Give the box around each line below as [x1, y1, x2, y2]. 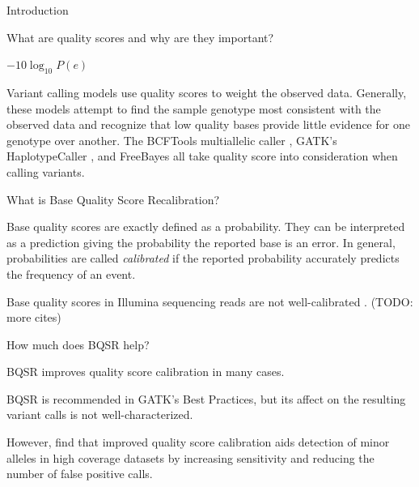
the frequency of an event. [6, 265, 136, 282]
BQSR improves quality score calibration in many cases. [6, 363, 285, 380]
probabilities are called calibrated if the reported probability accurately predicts [6, 250, 400, 267]
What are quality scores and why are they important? [6, 28, 274, 45]
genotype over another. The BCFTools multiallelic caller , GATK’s [6, 131, 337, 148]
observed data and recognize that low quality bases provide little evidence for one [6, 116, 410, 133]
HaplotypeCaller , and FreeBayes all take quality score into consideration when [6, 147, 398, 164]
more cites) [6, 309, 61, 326]
